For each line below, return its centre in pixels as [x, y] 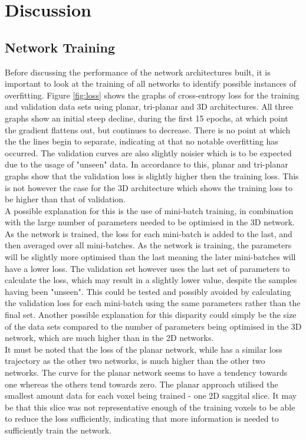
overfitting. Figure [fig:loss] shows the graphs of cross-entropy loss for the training [152, 95]
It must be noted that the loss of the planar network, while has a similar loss [144, 349]
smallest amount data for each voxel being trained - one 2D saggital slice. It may [151, 395]
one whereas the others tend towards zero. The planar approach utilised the [142, 384]
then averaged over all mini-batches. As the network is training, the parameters [148, 245]
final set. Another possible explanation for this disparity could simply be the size [151, 315]
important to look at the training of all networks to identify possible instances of [151, 83]
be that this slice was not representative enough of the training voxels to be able [150, 407]
